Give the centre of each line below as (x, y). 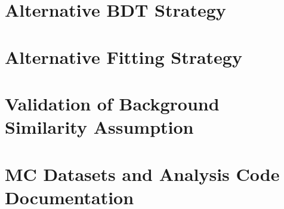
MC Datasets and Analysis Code (142, 173)
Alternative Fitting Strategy (124, 56)
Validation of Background (112, 103)
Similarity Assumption (99, 127)
